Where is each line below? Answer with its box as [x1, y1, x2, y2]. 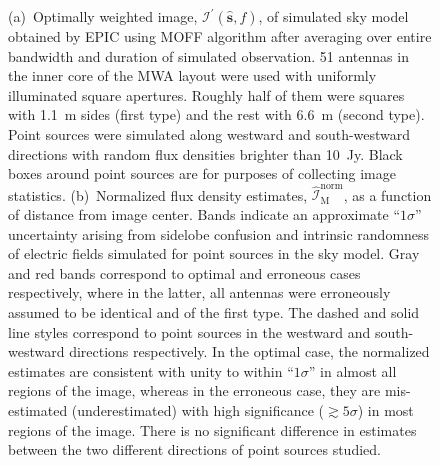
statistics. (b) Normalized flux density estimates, [8, 184, 308, 205]
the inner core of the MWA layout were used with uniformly [8, 65, 377, 86]
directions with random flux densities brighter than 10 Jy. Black [8, 143, 403, 164]
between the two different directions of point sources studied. [8, 439, 381, 460]
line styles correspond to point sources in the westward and [8, 321, 371, 342]
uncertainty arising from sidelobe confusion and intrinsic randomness [8, 223, 430, 244]
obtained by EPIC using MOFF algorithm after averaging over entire [8, 26, 432, 46]
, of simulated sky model [258, 6, 409, 26]
